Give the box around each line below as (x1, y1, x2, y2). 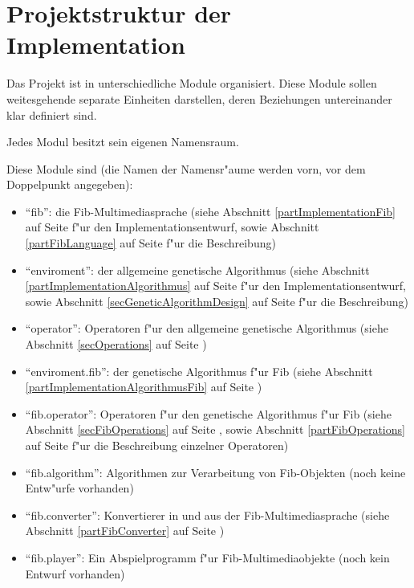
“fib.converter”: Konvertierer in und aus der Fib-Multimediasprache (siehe (25, 506, 390, 523)
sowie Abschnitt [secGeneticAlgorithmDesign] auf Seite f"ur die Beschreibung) (25, 292, 408, 309)
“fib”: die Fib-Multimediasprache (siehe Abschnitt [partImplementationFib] (25, 202, 396, 219)
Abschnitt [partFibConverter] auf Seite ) (25, 522, 225, 539)
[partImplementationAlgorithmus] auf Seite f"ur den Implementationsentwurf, (25, 277, 407, 294)
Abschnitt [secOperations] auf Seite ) (25, 336, 207, 353)
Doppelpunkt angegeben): (6, 176, 133, 193)
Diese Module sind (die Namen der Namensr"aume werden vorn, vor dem (6, 160, 366, 177)
